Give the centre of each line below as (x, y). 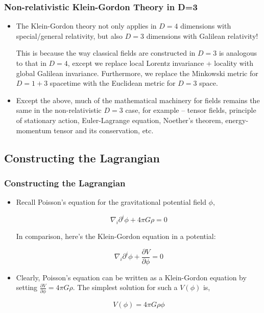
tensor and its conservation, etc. (104, 130)
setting (27, 287)
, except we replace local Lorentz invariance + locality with (160, 63)
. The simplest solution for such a (125, 287)
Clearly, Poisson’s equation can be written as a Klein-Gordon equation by (131, 277)
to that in (31, 63)
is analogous (238, 53)
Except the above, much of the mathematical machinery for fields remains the (138, 100)
